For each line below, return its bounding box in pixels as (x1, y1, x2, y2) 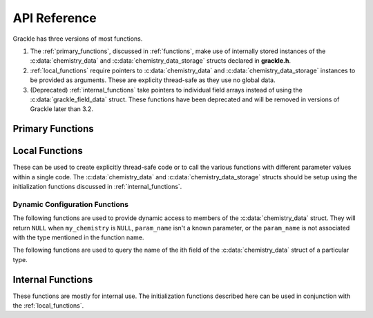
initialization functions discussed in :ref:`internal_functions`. (12, 182, 182, 190)
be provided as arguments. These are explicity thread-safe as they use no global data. (30, 76, 276, 84)
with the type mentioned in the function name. (12, 233, 144, 241)
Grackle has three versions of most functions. (12, 34, 143, 43)
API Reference (12, 10, 97, 26)
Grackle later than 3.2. (30, 105, 93, 113)
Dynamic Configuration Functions (12, 199, 129, 209)
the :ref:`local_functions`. (12, 301, 84, 310)
